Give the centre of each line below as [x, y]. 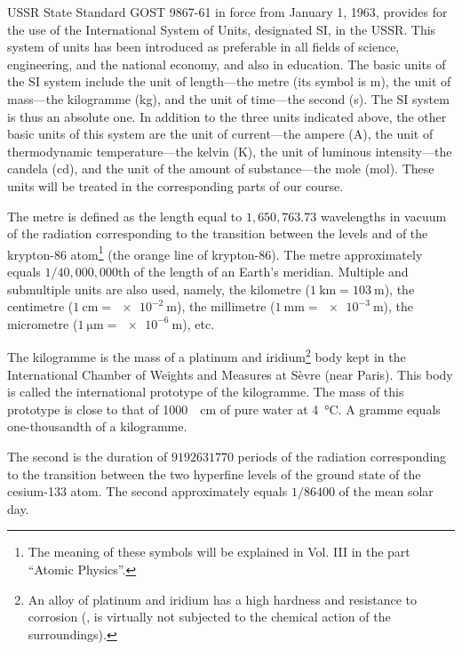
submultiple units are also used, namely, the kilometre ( [159, 289]
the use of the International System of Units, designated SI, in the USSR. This [222, 29]
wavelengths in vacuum [383, 216]
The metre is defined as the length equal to [125, 216]
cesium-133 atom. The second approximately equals [147, 491]
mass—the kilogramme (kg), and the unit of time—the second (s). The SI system [228, 98]
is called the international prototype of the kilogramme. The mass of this [206, 392]
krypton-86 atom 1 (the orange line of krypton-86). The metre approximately [215, 253]
